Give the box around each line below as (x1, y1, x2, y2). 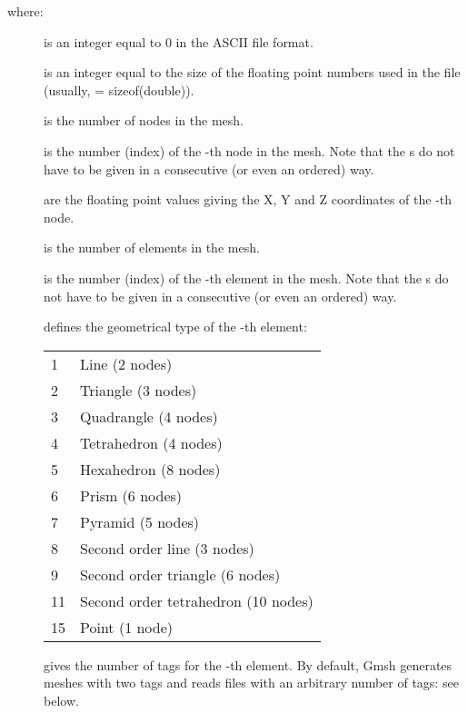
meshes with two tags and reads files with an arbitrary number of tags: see (44, 673, 459, 692)
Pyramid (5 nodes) (80, 510, 200, 532)
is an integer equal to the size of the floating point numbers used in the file (44, 63, 461, 82)
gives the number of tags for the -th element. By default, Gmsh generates (44, 655, 453, 674)
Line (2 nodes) (80, 352, 173, 374)
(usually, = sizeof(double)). (44, 80, 194, 99)
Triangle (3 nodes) (80, 379, 197, 401)
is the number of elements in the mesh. (44, 238, 260, 257)
